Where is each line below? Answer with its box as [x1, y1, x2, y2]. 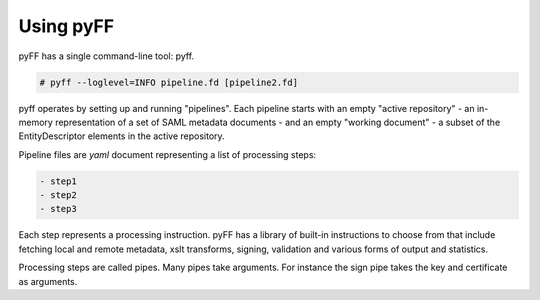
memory [18, 116, 54, 128]
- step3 [39, 203, 77, 215]
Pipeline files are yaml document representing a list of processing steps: [18, 148, 317, 160]
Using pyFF [18, 15, 115, 37]
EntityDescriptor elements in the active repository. [18, 130, 225, 142]
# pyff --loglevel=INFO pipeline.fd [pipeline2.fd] [39, 76, 299, 88]
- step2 [39, 190, 77, 201]
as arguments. [18, 275, 78, 287]
